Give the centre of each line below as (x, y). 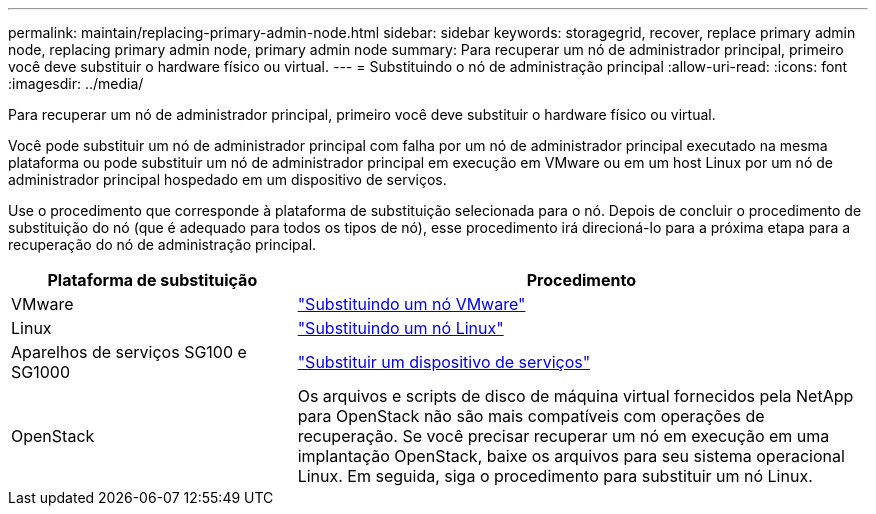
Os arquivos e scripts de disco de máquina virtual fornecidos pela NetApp (575, 396)
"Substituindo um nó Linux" (400, 328)
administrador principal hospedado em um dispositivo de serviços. (227, 179)
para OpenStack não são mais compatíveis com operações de (531, 416)
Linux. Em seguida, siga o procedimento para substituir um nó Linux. (555, 476)
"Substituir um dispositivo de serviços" (444, 362)
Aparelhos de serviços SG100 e (129, 352)
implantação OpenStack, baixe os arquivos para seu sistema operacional (571, 456)
